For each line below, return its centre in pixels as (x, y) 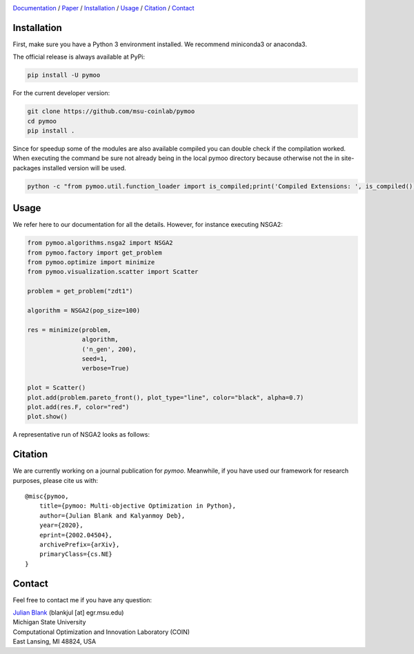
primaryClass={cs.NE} (76, 554)
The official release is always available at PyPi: (79, 57)
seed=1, (95, 358)
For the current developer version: (61, 93)
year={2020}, (61, 525)
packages (27, 168)
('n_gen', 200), (109, 349)
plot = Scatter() (57, 388)
